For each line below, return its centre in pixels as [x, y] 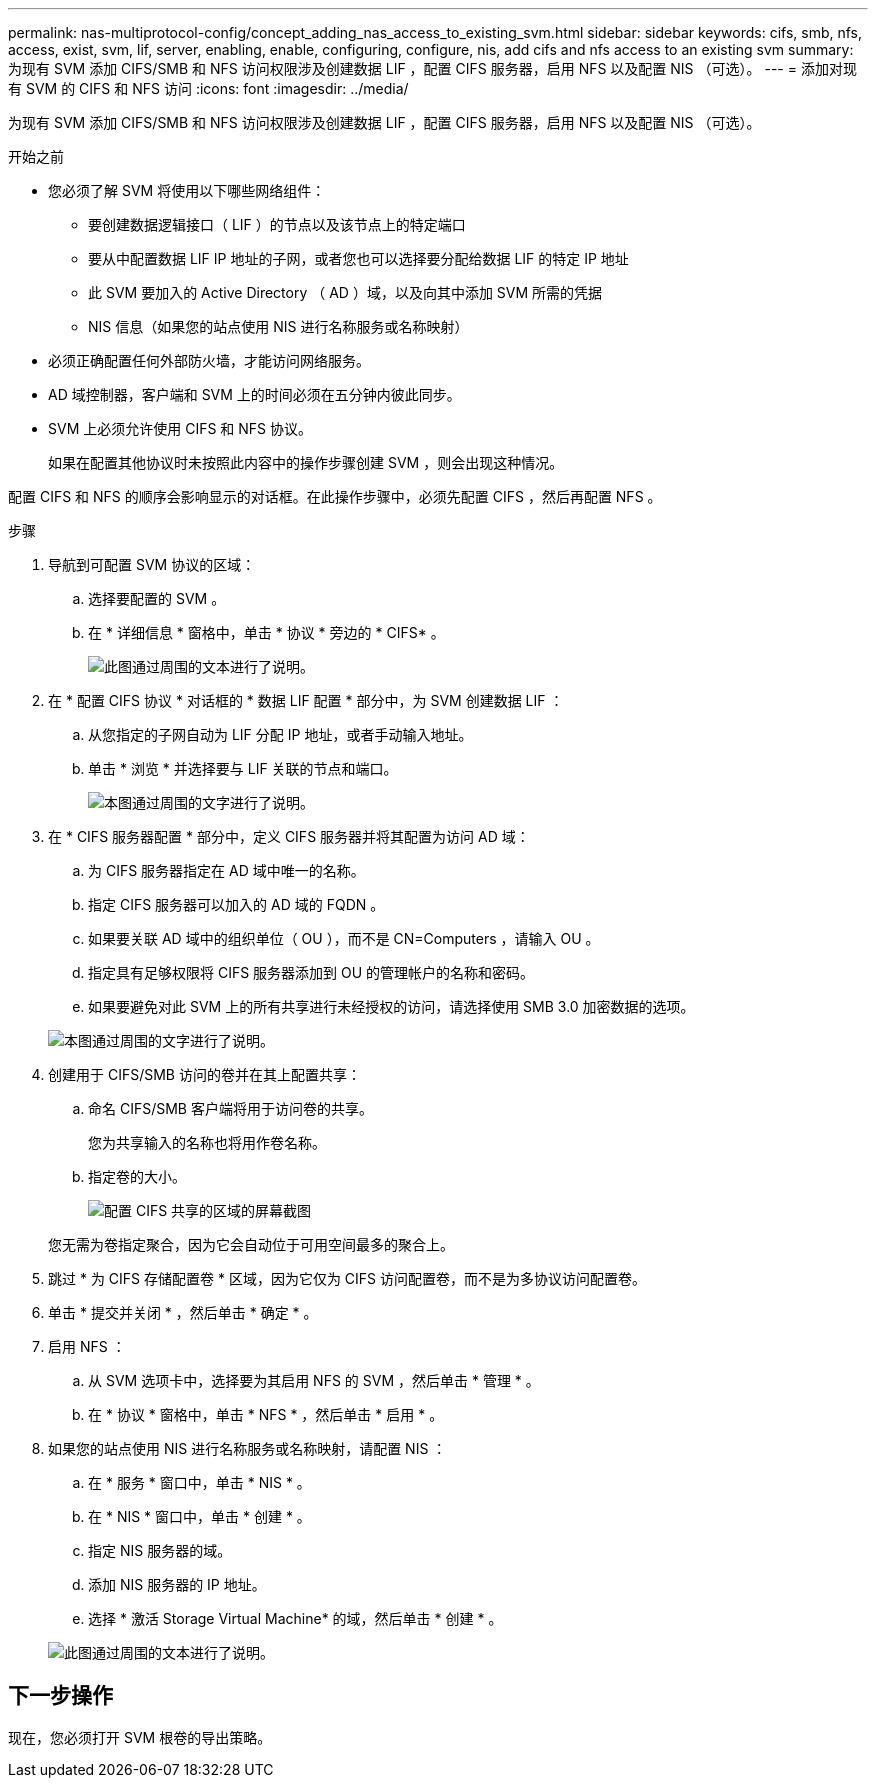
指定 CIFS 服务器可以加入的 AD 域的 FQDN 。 [236, 904]
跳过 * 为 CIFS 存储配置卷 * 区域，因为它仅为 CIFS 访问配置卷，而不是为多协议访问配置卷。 [347, 1278]
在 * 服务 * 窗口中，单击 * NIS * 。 [199, 1482]
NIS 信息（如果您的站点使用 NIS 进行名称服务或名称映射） [278, 326]
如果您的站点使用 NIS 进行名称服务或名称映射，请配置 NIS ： [247, 1448]
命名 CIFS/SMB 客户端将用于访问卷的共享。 [230, 1108]
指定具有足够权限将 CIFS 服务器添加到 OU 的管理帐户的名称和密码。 [311, 972]
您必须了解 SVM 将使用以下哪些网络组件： [187, 190]
